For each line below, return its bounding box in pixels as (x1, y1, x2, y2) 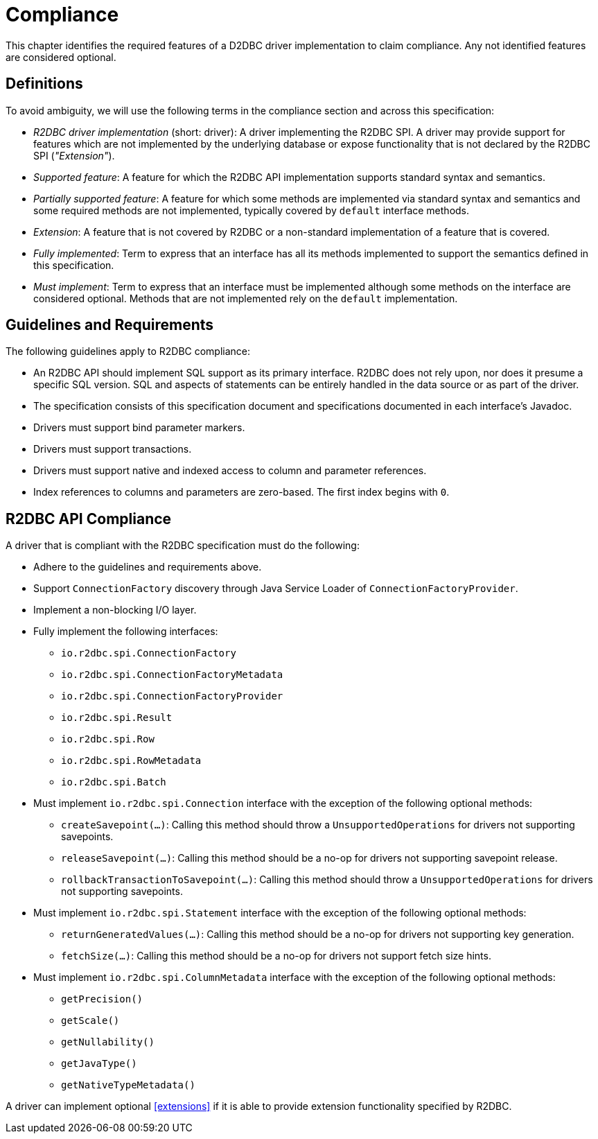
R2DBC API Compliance (6, 510, 172, 528)
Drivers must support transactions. (33, 443, 192, 455)
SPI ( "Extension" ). (33, 149, 115, 162)
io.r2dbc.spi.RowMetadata (61, 755, 202, 767)
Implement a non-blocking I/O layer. (33, 604, 197, 616)
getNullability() (61, 1036, 155, 1048)
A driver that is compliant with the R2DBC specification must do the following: (6, 539, 360, 552)
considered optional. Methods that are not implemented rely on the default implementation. (33, 292, 458, 304)
